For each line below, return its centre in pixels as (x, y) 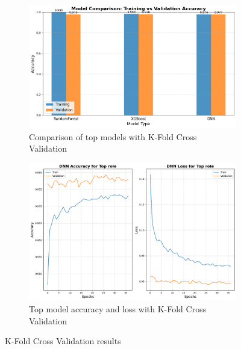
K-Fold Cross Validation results (63, 341)
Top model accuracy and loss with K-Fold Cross (118, 309)
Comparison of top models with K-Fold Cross (113, 136)
